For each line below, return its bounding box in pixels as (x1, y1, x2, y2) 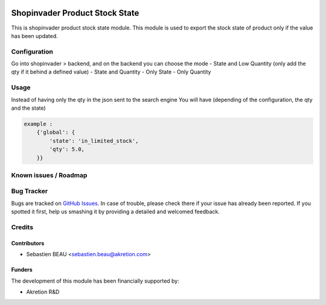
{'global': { (36, 129, 75, 136)
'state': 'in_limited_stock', (49, 137, 139, 144)
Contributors (11, 239, 45, 247)
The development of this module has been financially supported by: (11, 277, 179, 285)
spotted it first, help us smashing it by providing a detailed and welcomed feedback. (11, 208, 220, 215)
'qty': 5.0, (49, 146, 85, 153)
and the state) (11, 104, 46, 112)
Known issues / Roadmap (11, 171, 88, 179)
